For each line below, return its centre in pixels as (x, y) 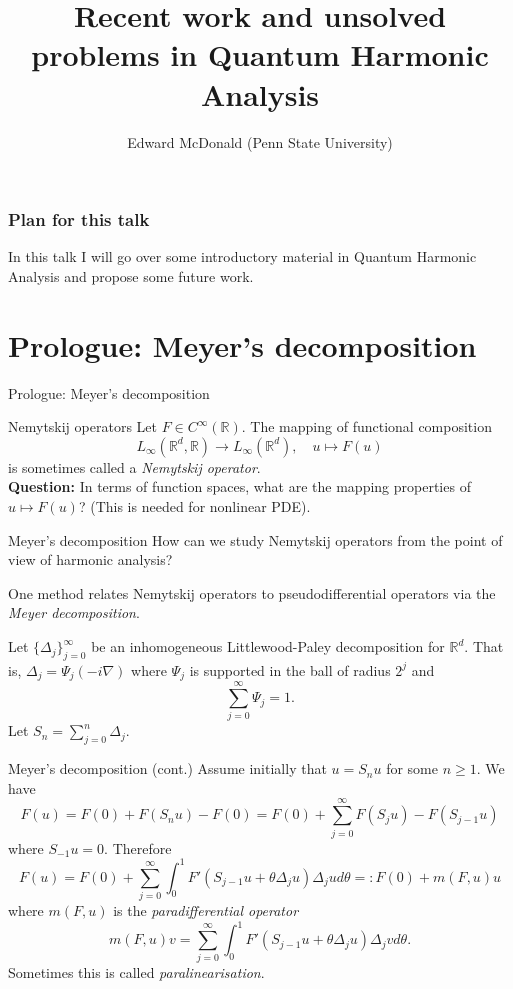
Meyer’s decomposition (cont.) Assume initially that (167, 768)
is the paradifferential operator (206, 909)
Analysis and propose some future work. (131, 275)
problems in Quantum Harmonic (260, 54)
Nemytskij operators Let (82, 426)
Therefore (142, 847)
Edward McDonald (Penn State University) (260, 141)
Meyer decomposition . (74, 612)
